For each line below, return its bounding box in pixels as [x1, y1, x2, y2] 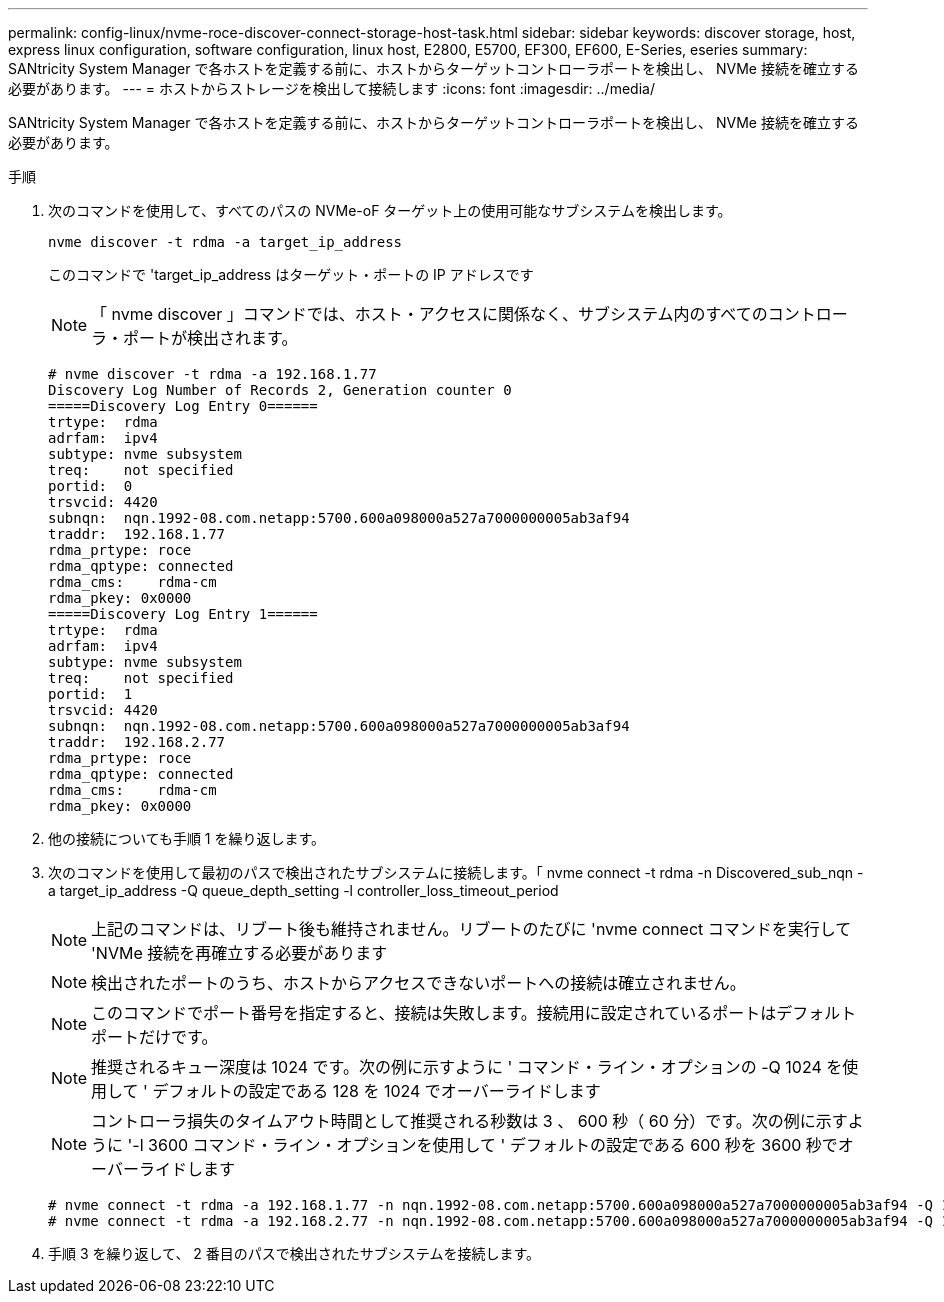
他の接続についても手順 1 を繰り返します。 [48, 830, 326, 847]
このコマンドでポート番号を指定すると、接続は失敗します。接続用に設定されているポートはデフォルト [91, 1003, 857, 1023]
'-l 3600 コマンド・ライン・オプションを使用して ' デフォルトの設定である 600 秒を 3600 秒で [127, 1135, 838, 1155]
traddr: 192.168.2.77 [48, 734, 226, 750]
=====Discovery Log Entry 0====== [48, 398, 318, 414]
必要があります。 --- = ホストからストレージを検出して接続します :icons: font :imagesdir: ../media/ [8, 80, 655, 97]
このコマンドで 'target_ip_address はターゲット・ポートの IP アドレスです [48, 266, 534, 283]
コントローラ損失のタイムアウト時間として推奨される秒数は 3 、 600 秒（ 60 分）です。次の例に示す [91, 1111, 848, 1131]
